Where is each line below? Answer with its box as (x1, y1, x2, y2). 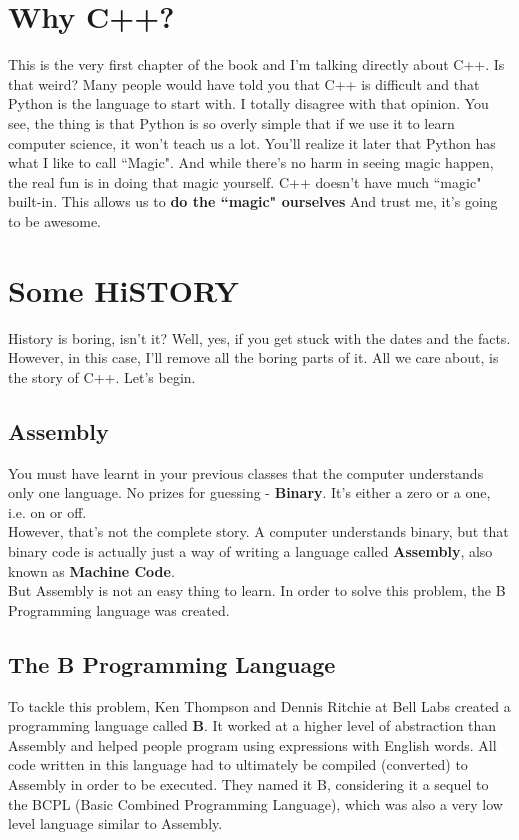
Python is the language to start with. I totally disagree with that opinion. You (8, 93, 489, 114)
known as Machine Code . (8, 560, 175, 581)
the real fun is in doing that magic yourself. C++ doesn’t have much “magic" (8, 171, 482, 192)
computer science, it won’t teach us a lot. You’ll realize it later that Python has (8, 132, 496, 153)
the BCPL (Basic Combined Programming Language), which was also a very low (8, 793, 503, 814)
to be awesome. (8, 210, 101, 231)
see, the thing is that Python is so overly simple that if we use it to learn (8, 112, 455, 133)
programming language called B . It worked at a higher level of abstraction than (8, 715, 497, 736)
